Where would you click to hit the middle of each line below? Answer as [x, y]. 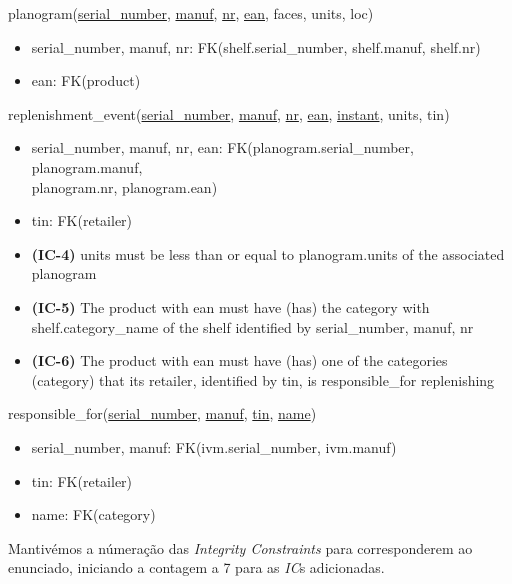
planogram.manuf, [87, 166]
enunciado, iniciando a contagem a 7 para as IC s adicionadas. [196, 567]
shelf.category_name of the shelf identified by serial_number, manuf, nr [252, 326]
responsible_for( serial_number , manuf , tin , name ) [162, 413]
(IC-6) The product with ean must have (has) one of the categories [239, 360]
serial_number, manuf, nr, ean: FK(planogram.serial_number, [222, 147]
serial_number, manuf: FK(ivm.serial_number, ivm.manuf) [214, 446]
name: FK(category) [93, 514]
